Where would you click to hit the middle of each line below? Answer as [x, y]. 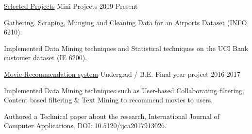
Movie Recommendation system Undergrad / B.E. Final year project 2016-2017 [122, 74]
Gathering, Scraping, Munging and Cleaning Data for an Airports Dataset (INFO [126, 22]
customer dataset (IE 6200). [46, 58]
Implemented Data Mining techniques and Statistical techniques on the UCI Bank [126, 48]
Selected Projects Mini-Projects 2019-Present [71, 6]
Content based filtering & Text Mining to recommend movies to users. [109, 100]
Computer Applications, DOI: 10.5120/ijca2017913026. [85, 126]
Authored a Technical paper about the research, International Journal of [112, 116]
